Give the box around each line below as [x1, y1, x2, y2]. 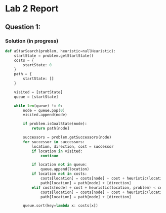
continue [40, 153, 58, 158]
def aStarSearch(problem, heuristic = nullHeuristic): [5, 48, 116, 53]
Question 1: [5, 23, 41, 31]
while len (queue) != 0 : [14, 103, 63, 108]
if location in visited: [31, 149, 83, 154]
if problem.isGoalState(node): [23, 122, 87, 127]
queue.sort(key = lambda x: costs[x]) [23, 203, 98, 208]
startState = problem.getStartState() [14, 53, 94, 58]
